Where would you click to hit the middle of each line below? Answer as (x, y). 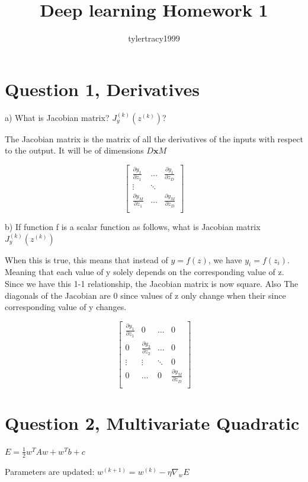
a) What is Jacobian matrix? (57, 117)
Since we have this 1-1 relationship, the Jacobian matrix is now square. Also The (152, 283)
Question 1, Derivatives (102, 89)
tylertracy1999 (154, 38)
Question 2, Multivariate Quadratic (152, 423)
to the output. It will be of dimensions (74, 150)
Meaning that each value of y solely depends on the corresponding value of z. (145, 272)
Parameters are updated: (50, 471)
